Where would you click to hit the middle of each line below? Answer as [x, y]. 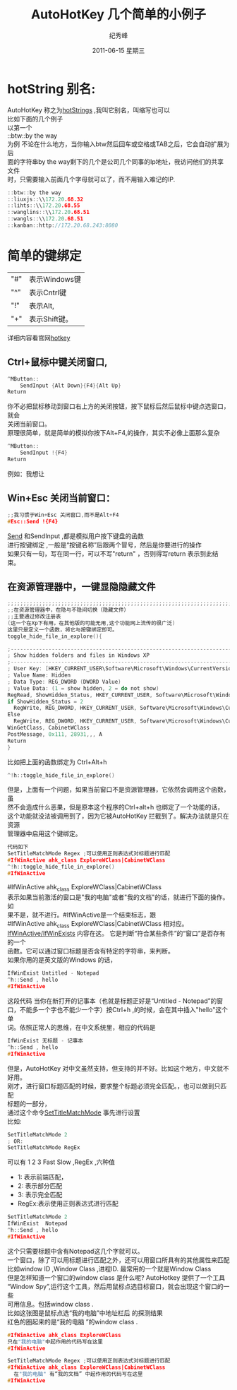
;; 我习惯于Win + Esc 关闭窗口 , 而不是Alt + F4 [63, 515]
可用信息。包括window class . [50, 1304]
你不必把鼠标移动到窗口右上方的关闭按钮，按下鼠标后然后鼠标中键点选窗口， [119, 406]
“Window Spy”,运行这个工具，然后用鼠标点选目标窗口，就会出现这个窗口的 [115, 1286]
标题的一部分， [29, 1103]
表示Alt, [42, 306]
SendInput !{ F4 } [44, 453]
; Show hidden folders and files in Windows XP [79, 655]
